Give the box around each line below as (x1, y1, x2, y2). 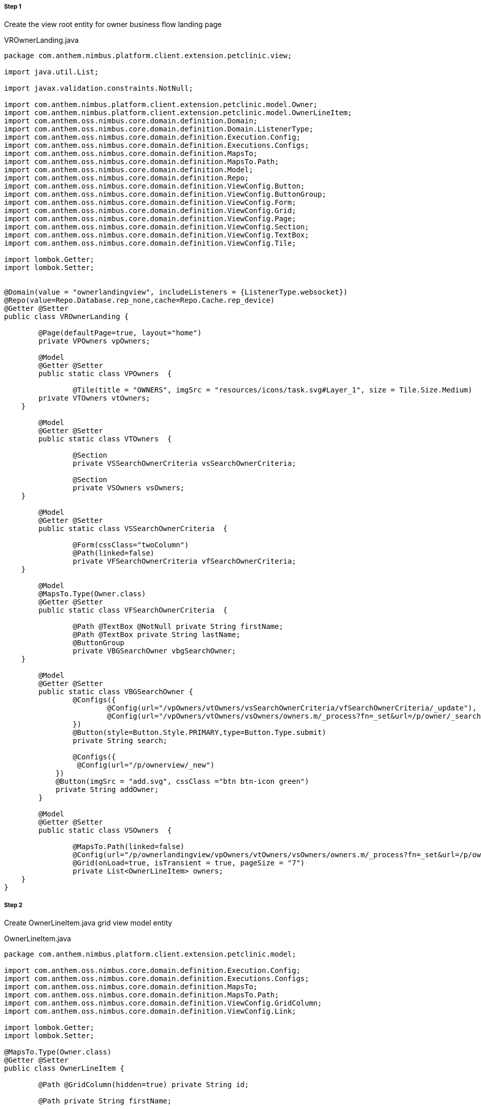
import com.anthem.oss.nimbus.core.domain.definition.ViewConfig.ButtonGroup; (4, 190, 327, 199)
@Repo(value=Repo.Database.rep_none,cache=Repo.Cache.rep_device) (4, 296, 275, 305)
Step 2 (4, 901, 23, 909)
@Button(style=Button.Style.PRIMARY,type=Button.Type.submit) (72, 728, 327, 737)
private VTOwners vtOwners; (38, 394, 150, 403)
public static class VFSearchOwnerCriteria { (38, 606, 228, 615)
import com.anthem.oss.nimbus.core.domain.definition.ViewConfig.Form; (4, 198, 297, 207)
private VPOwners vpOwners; (38, 337, 150, 346)
